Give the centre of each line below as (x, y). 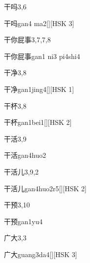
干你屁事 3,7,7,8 (27, 40)
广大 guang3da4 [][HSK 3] (41, 254)
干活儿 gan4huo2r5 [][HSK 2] (45, 188)
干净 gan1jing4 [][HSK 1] (39, 89)
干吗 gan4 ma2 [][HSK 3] (39, 23)
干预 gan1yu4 (23, 221)
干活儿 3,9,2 (21, 171)
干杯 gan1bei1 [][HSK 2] (38, 122)
